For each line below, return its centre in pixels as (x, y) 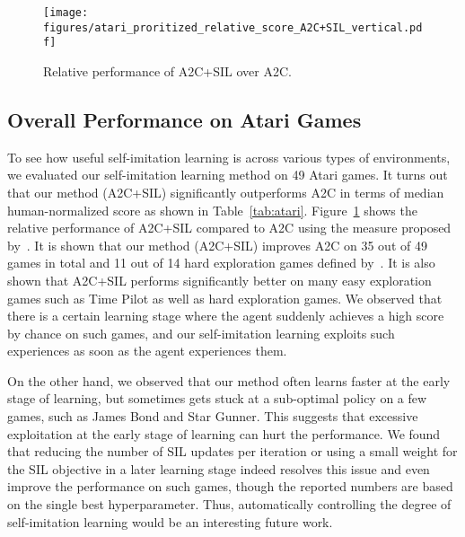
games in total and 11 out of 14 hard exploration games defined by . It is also (221, 263)
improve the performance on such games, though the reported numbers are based (230, 486)
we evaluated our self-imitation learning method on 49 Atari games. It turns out (228, 175)
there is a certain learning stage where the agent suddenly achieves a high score (226, 316)
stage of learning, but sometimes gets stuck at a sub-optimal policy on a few (217, 398)
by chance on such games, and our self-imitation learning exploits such (201, 333)
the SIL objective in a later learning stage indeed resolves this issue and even (219, 468)
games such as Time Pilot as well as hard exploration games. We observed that (225, 298)
